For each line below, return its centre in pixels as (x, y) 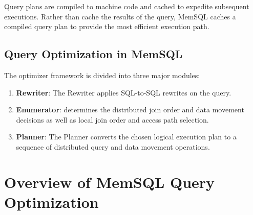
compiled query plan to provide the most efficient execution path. (107, 26)
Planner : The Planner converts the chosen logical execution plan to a (126, 137)
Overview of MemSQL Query (110, 182)
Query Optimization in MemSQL (93, 54)
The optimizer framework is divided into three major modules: (102, 75)
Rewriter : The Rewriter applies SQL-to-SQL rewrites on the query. (124, 92)
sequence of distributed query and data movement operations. (113, 146)
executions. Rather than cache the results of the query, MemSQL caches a (120, 16)
